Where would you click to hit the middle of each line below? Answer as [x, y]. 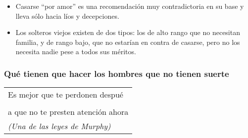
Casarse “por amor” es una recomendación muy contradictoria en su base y [130, 6]
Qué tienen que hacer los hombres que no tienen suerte [117, 73]
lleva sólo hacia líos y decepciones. [67, 16]
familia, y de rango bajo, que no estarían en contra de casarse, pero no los [128, 42]
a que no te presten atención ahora [68, 112]
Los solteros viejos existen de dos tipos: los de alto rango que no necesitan [128, 32]
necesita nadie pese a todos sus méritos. [76, 52]
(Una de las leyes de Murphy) [59, 126]
